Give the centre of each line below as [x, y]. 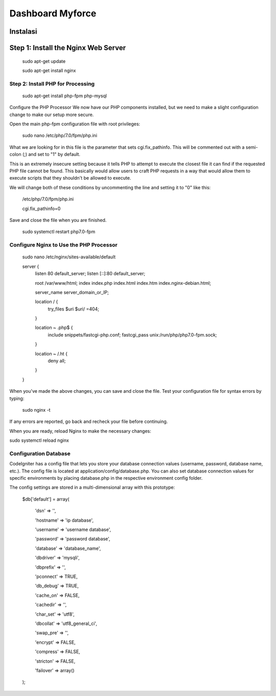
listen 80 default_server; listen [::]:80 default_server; [90, 274]
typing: [17, 398]
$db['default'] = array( [46, 499]
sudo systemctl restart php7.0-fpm [59, 232]
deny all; [57, 361]
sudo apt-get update [44, 61]
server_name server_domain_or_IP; [72, 292]
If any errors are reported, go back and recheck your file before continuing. [89, 421]
